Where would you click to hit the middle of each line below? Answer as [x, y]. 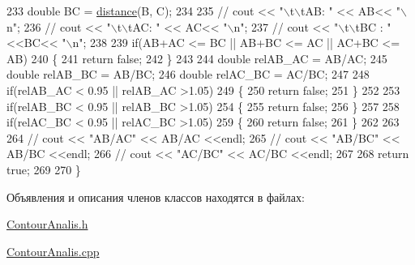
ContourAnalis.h [47, 224]
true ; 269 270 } [44, 169]
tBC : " [373, 26]
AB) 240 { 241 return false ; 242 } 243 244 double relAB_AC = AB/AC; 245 [197, 58]
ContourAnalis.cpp [53, 251]
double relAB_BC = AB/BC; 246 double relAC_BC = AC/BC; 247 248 [188, 74]
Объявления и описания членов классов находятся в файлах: [156, 197]
